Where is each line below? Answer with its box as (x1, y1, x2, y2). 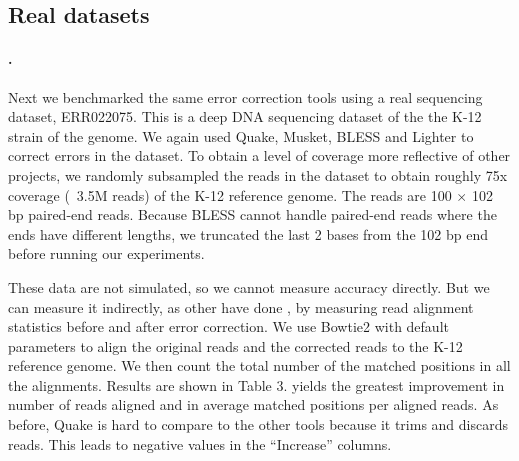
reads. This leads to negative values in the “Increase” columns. (8, 433, 392, 454)
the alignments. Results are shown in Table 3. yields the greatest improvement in (8, 374, 505, 395)
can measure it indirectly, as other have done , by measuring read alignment (8, 296, 474, 317)
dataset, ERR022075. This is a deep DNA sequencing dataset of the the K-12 (8, 106, 482, 127)
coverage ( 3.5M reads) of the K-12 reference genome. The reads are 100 (8, 184, 452, 205)
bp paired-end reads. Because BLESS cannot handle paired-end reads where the (8, 204, 497, 225)
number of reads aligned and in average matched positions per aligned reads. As (8, 394, 499, 415)
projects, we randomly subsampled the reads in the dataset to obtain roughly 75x (8, 164, 508, 185)
